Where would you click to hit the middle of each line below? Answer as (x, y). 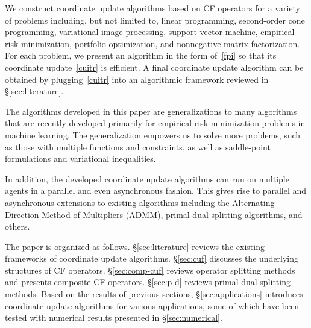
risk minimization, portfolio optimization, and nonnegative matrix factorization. (152, 43)
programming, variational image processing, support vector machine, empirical (150, 32)
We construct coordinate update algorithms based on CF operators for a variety (153, 8)
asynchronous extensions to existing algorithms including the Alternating (140, 202)
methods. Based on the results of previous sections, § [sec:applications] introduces (154, 294)
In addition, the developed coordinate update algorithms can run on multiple (147, 178)
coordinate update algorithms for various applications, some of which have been (152, 305)
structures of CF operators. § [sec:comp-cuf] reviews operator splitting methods (150, 270)
